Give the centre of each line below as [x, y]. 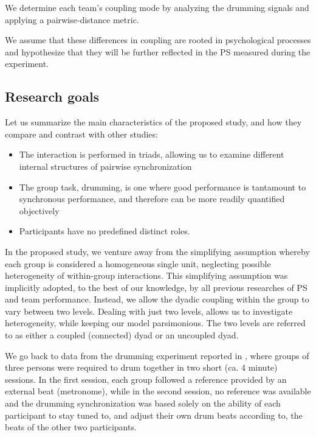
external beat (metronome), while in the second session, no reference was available [158, 391]
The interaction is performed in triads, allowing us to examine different [152, 154]
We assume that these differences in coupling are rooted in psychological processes [158, 40]
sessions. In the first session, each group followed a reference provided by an [146, 379]
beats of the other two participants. [71, 427]
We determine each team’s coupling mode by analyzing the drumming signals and [157, 7]
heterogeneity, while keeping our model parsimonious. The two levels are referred [155, 323]
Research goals [52, 96]
